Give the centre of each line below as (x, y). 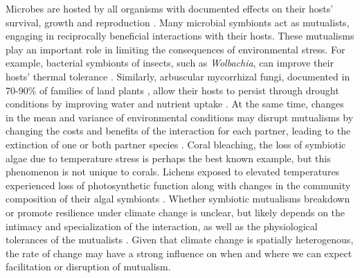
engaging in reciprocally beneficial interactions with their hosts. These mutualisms (180, 36)
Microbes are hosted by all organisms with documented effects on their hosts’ (170, 8)
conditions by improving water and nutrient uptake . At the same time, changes (175, 104)
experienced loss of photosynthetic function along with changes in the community (178, 185)
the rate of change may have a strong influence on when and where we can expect (179, 253)
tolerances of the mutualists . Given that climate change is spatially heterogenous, (180, 240)
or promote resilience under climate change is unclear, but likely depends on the (175, 212)
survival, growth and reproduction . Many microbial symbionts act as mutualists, (178, 22)
